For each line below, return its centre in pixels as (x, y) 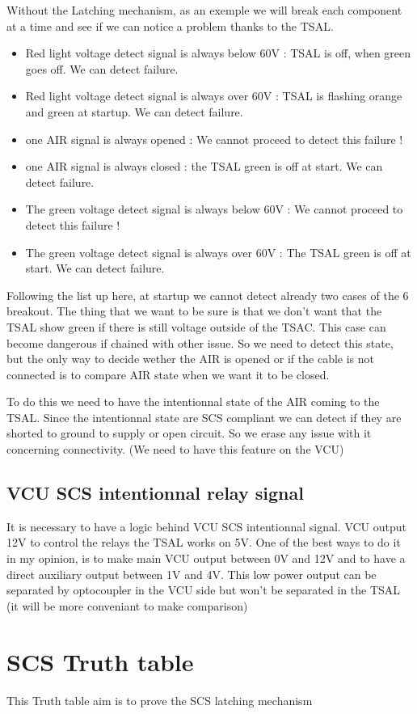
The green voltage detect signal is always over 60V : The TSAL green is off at (218, 252)
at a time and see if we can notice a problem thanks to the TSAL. (170, 25)
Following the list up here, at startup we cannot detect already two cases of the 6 (208, 295)
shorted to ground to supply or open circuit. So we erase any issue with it (189, 433)
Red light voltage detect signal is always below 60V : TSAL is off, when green (218, 53)
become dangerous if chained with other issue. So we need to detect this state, (200, 342)
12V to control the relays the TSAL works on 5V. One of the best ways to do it (204, 542)
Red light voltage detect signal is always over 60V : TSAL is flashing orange (214, 96)
